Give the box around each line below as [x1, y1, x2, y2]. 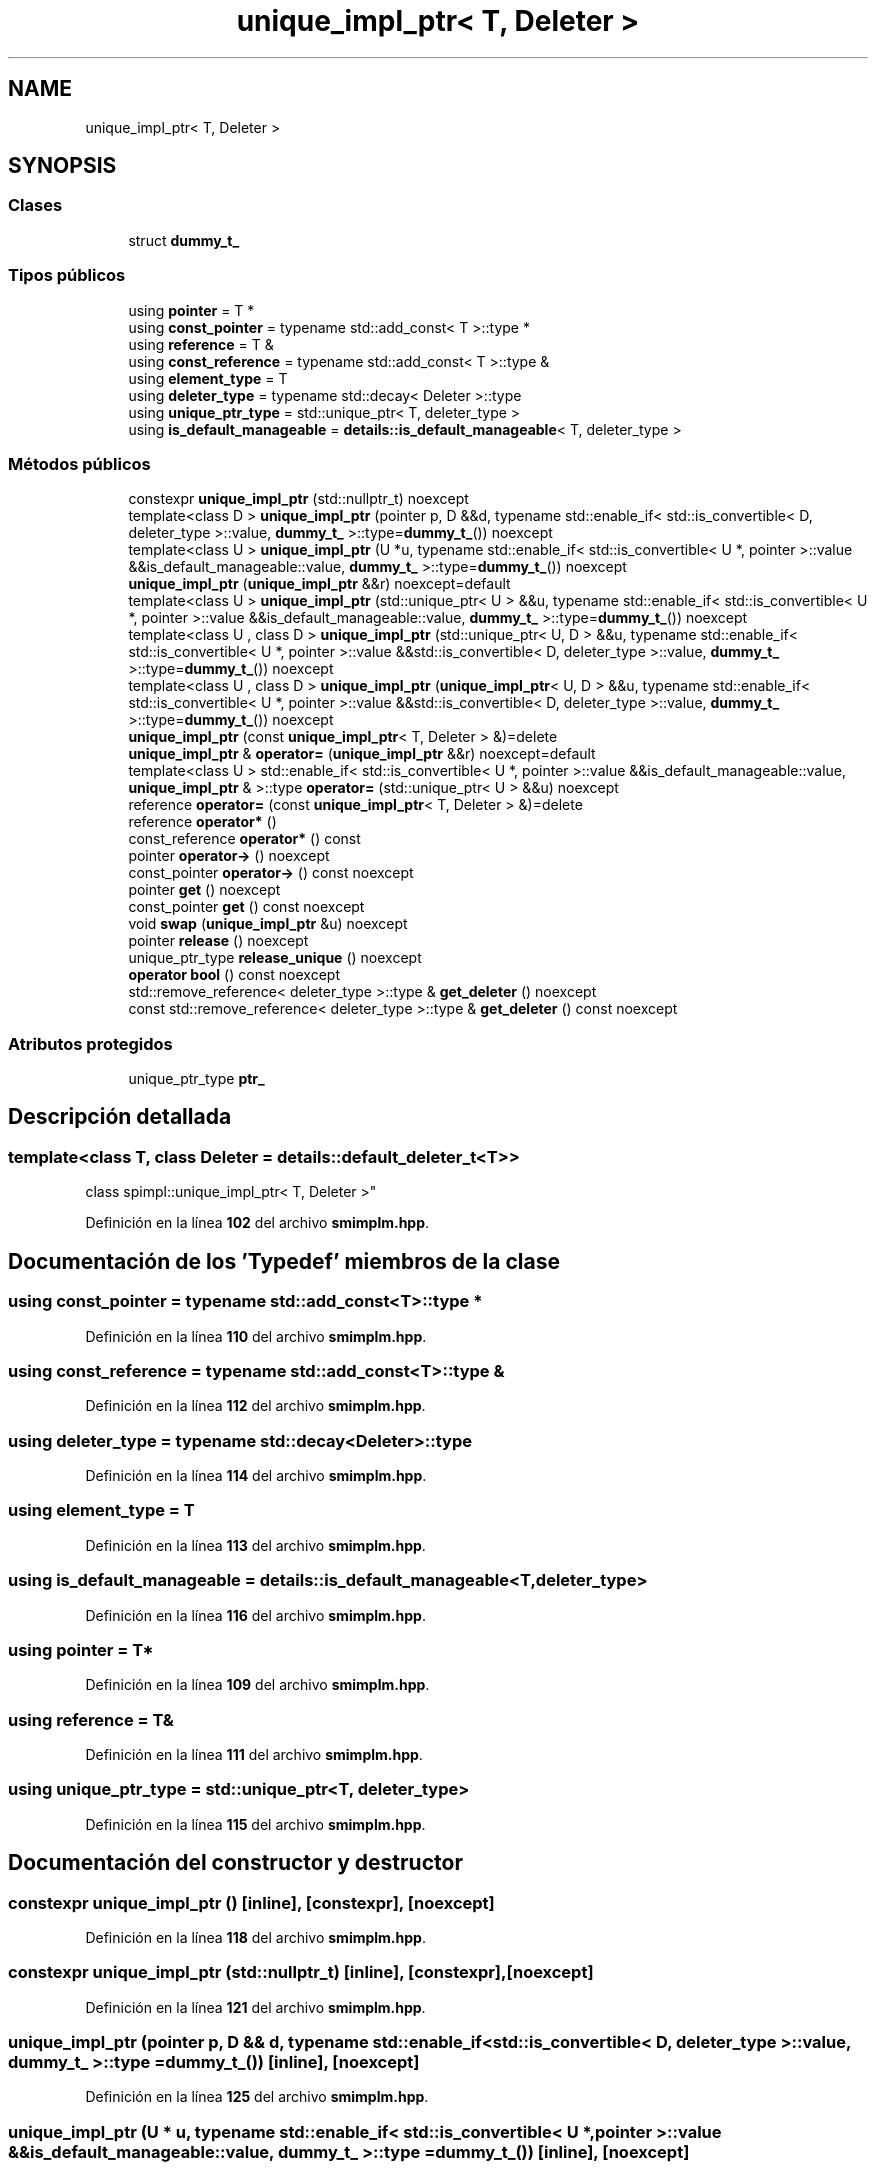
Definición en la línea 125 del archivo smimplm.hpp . [85, 2088, 429, 2106]
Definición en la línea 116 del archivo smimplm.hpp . [85, 1606, 426, 1624]
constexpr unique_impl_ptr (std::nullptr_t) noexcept [128, 490, 469, 508]
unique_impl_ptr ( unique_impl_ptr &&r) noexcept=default [128, 575, 511, 593]
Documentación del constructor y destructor [8, 1850, 463, 1876]
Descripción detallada [8, 1104, 232, 1130]
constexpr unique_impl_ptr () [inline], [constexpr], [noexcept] [8, 1892, 495, 1913]
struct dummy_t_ [128, 231, 240, 249]
